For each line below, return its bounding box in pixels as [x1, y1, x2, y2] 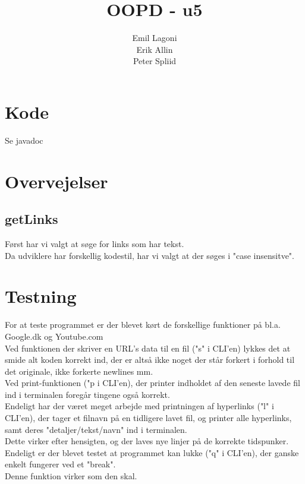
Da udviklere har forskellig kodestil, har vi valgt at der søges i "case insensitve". [5, 249, 294, 261]
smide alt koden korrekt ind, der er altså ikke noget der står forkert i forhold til [5, 353, 295, 366]
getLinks [5, 210, 58, 228]
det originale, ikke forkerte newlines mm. [5, 365, 153, 377]
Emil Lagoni [132, 31, 177, 44]
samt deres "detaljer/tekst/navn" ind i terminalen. [5, 423, 187, 435]
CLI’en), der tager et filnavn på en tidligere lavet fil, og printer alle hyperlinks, [5, 412, 292, 424]
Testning [5, 284, 77, 308]
